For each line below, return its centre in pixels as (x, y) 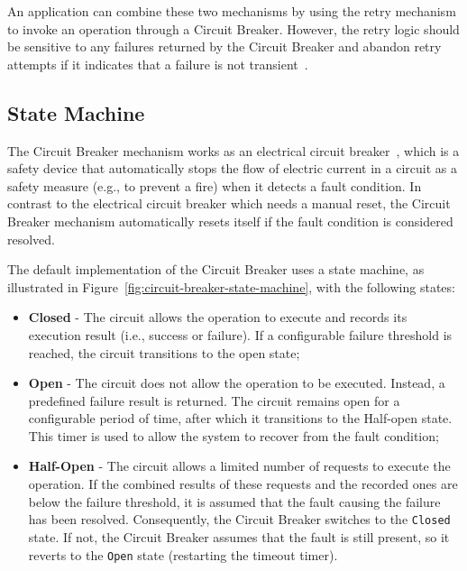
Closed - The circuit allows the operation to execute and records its (218, 317)
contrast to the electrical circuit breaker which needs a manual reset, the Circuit (229, 203)
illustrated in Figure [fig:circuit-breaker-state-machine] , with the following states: (231, 286)
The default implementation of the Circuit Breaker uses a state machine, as (216, 269)
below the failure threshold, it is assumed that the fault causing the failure (234, 501)
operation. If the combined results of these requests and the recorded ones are (243, 484)
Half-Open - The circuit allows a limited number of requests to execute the (239, 466)
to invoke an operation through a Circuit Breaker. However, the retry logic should (233, 28)
